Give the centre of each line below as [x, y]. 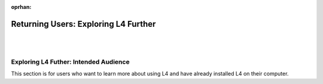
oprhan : [21, 7]
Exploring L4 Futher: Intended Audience [70, 62]
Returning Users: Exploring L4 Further [83, 24]
